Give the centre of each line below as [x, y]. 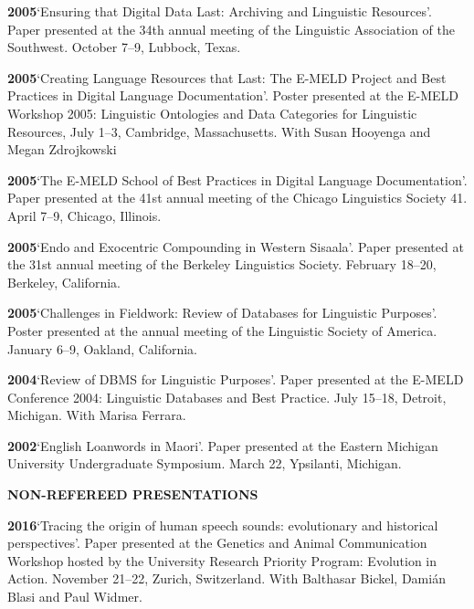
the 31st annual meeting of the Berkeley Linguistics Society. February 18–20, [222, 264]
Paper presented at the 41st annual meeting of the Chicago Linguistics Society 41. [237, 198]
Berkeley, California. [64, 282]
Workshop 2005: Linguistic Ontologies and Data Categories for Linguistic [212, 113]
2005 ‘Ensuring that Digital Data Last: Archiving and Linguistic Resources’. [220, 11]
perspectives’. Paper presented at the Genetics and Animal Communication [217, 543]
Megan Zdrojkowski [62, 149]
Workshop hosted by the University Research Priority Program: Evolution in [222, 560]
